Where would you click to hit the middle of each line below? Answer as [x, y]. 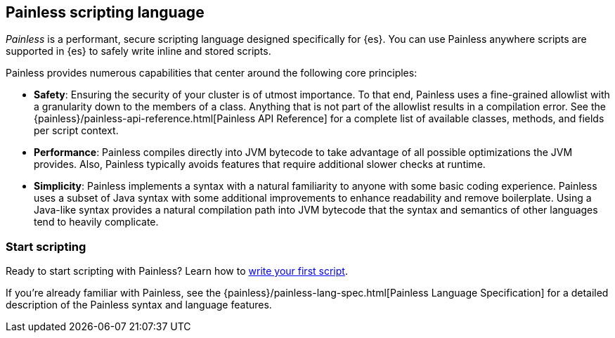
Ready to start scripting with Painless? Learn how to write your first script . [177, 271]
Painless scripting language [105, 12]
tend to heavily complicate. [96, 222]
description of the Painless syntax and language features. [139, 305]
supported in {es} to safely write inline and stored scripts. [138, 51]
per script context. [76, 131]
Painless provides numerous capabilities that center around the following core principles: [212, 73]
